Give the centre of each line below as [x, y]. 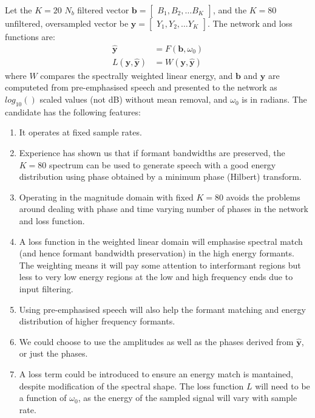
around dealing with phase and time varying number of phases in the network [164, 209]
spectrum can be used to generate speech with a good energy [163, 164]
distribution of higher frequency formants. [97, 321]
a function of [43, 398]
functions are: [30, 36]
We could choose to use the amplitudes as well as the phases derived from [156, 341]
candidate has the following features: [73, 111]
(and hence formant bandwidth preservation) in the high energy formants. [157, 253]
